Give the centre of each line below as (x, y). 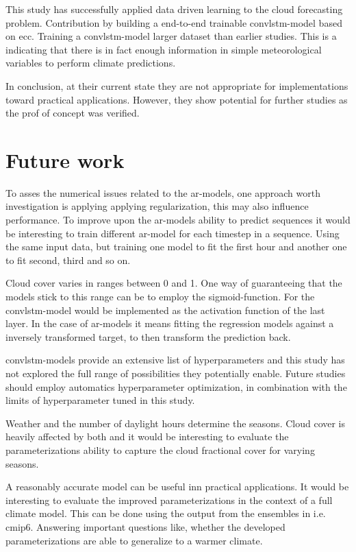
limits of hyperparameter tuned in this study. (100, 400)
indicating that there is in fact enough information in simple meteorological (164, 49)
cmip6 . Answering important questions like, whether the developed (145, 526)
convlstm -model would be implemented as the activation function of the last (165, 310)
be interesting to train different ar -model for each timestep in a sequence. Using (173, 233)
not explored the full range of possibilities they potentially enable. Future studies (176, 373)
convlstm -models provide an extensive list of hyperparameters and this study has (175, 360)
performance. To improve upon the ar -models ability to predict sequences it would (178, 220)
